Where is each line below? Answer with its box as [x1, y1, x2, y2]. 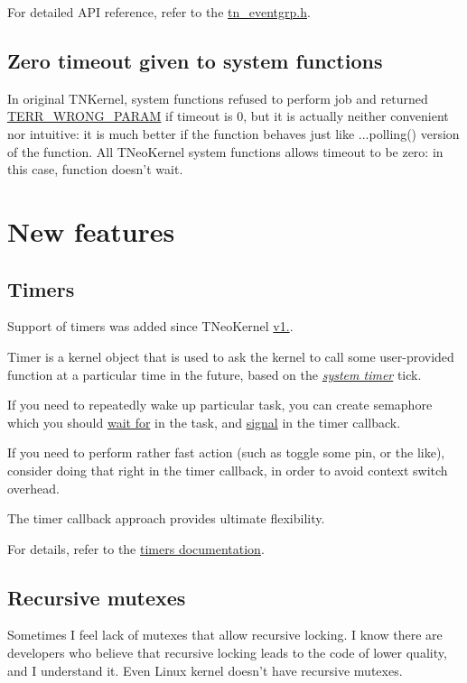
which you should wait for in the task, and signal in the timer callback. [7, 412, 401, 431]
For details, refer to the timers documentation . [7, 539, 265, 558]
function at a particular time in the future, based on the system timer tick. [7, 365, 422, 383]
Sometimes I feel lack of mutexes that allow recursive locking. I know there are [7, 625, 443, 644]
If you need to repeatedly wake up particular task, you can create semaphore [7, 395, 433, 414]
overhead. [7, 478, 60, 497]
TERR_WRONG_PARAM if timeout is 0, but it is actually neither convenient [7, 106, 449, 125]
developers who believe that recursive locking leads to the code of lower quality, [7, 643, 447, 662]
